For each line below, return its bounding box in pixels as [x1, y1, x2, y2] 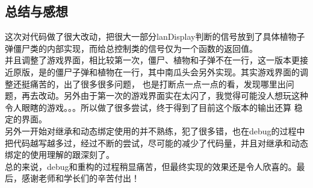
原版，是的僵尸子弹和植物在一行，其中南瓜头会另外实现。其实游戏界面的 [13, 65, 300, 78]
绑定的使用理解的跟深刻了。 [5, 148, 114, 161]
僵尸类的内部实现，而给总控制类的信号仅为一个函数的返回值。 [13, 42, 258, 54]
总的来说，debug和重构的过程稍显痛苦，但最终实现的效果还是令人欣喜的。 [5, 160, 297, 172]
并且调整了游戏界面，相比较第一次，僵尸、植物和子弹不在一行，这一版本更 [5, 54, 300, 66]
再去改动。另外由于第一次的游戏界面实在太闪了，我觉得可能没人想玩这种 [21, 89, 308, 102]
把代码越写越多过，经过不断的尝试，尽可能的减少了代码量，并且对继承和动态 [5, 136, 308, 149]
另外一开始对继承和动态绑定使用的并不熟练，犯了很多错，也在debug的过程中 [5, 124, 305, 137]
